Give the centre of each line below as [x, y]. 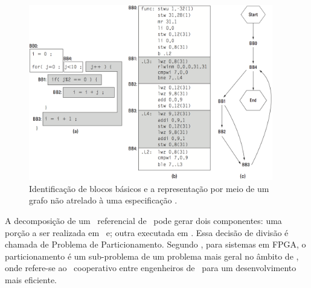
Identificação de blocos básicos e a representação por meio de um [149, 188]
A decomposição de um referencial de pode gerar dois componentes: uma [143, 221]
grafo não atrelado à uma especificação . [103, 200]
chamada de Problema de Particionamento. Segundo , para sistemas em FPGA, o [155, 244]
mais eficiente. [31, 280]
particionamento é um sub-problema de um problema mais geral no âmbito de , [152, 256]
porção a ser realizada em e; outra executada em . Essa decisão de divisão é [147, 232]
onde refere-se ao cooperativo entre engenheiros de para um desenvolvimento [151, 268]
